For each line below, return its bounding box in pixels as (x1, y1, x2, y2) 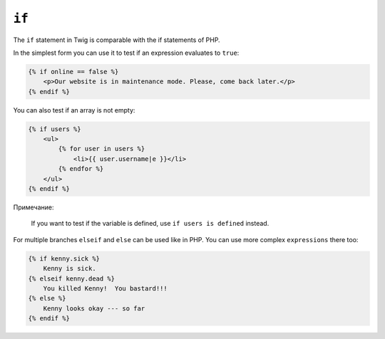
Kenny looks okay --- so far (43, 304, 145, 313)
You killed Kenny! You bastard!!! (43, 284, 168, 292)
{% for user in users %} (58, 145, 145, 153)
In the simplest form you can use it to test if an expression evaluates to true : (13, 48, 240, 57)
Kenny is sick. (43, 264, 96, 273)
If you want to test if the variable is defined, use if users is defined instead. (31, 219, 269, 228)
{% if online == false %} (28, 68, 119, 75)
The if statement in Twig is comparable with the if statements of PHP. (13, 36, 220, 44)
